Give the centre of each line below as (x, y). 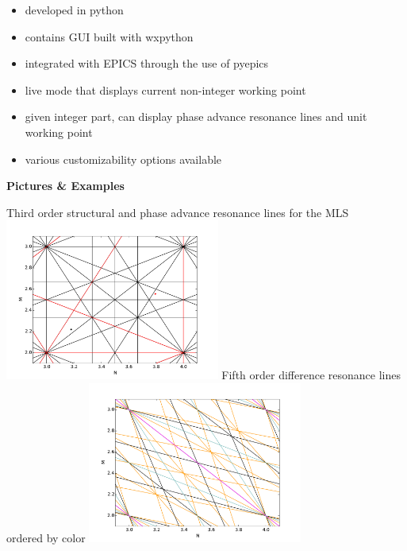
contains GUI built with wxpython (109, 36)
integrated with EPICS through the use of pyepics (147, 63)
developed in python (74, 10)
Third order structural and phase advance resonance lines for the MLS (178, 212)
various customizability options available (123, 159)
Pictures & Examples (65, 186)
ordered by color (46, 537)
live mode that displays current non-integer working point (165, 89)
